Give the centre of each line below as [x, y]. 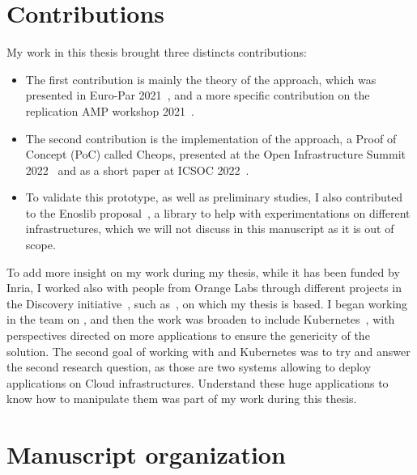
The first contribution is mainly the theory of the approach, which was [201, 79]
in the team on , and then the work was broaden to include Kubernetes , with [201, 319]
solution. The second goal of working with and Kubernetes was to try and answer [208, 351]
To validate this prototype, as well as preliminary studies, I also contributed [214, 197]
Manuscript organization [146, 454]
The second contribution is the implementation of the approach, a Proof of [211, 138]
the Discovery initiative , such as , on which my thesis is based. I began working [207, 303]
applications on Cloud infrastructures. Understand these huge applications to [198, 382]
